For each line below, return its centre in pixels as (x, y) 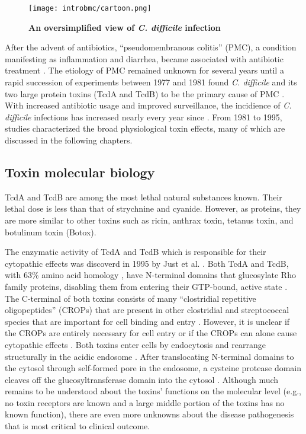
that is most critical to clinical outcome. (78, 426)
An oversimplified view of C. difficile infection (125, 27)
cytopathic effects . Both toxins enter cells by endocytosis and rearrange (135, 344)
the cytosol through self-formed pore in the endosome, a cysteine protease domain (153, 368)
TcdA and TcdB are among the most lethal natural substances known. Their (144, 197)
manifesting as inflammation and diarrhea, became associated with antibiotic (144, 58)
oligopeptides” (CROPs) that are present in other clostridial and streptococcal (147, 310)
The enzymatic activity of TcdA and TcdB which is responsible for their (136, 252)
